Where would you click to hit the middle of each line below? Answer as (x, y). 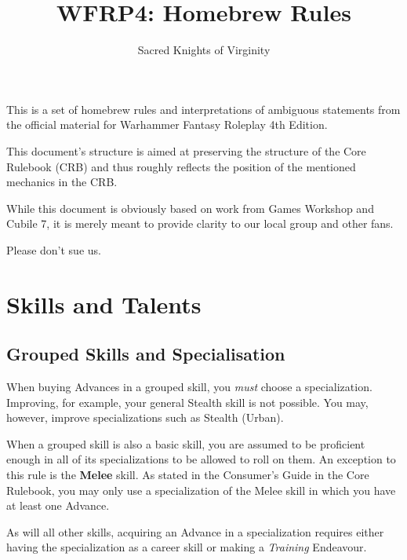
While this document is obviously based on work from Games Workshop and (190, 208)
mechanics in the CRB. (62, 182)
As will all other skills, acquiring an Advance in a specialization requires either (195, 531)
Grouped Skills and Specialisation (146, 354)
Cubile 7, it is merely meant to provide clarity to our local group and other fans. (200, 223)
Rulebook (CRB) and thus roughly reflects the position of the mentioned (181, 166)
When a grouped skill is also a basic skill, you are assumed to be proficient (186, 443)
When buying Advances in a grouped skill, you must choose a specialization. (189, 387)
